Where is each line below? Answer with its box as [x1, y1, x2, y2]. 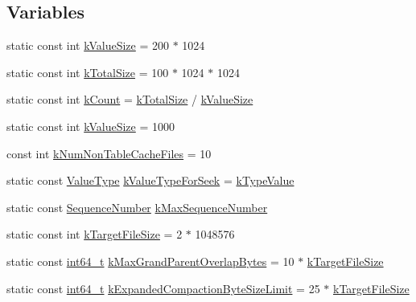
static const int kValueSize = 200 [6, 37, 169, 54]
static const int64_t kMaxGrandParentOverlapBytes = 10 [6, 252, 294, 269]
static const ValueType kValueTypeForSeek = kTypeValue [6, 172, 294, 189]
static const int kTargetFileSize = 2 [6, 226, 183, 243]
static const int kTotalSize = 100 [6, 63, 169, 80]
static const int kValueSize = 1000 [6, 117, 175, 134]
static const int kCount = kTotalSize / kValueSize [6, 91, 253, 108]
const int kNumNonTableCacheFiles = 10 [6, 145, 212, 161]
